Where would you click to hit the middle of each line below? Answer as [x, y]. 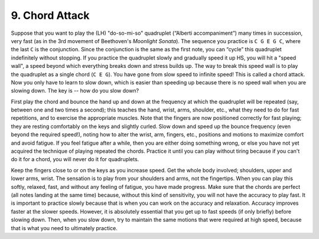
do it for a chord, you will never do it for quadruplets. [75, 159]
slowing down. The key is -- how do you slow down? [75, 91]
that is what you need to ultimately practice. [64, 228]
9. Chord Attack [50, 15]
